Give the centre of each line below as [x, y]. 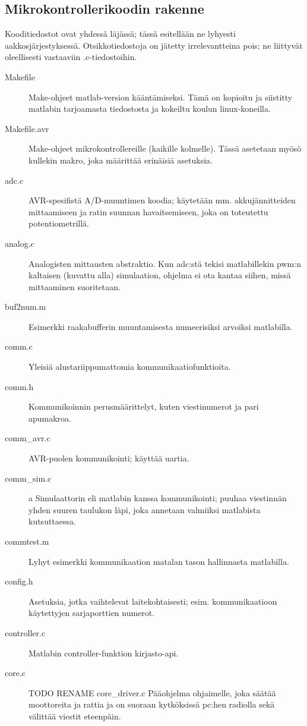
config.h [19, 581]
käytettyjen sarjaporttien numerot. [92, 613]
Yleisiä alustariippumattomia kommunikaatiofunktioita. [130, 367]
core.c [15, 673]
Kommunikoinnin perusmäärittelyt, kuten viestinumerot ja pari [144, 406]
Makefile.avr [27, 128]
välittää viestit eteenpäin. [75, 716]
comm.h [19, 386]
